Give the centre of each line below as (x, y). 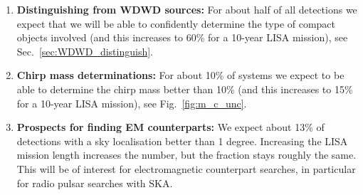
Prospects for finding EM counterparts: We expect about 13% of (170, 127)
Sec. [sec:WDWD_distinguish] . (85, 51)
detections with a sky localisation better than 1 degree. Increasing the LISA (182, 141)
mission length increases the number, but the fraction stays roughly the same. (186, 155)
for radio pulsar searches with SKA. (95, 183)
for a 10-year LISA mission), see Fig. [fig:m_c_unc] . (132, 103)
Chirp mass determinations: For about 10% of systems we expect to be (180, 75)
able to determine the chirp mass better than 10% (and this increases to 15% (185, 89)
